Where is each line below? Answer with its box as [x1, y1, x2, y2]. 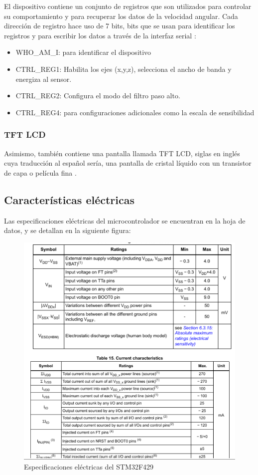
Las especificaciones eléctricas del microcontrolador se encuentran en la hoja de [4, 215, 246, 226]
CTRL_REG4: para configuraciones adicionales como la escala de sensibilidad [15, 107, 255, 117]
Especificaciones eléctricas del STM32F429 [24, 461, 154, 472]
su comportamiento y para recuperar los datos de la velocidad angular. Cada [4, 10, 238, 21]
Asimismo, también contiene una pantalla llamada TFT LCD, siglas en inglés [4, 148, 240, 158]
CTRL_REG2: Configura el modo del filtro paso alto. [15, 90, 180, 101]
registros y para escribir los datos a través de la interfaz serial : [4, 30, 196, 40]
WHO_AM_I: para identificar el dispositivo [15, 47, 151, 57]
